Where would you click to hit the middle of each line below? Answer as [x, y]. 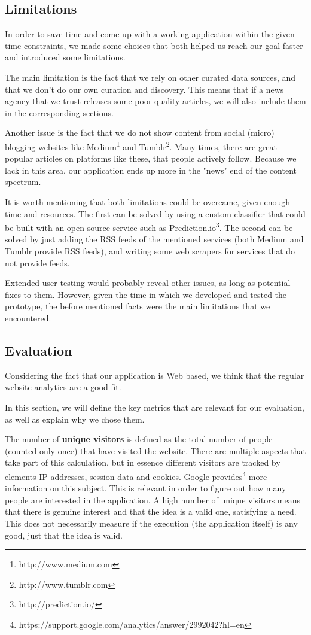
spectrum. [23, 182]
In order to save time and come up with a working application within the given [150, 34]
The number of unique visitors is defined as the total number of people [139, 439]
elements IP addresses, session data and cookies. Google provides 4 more [136, 475]
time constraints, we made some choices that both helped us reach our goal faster [154, 45]
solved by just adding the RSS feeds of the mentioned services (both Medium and [154, 239]
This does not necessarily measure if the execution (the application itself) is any [151, 523]
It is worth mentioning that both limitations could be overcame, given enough [148, 201]
